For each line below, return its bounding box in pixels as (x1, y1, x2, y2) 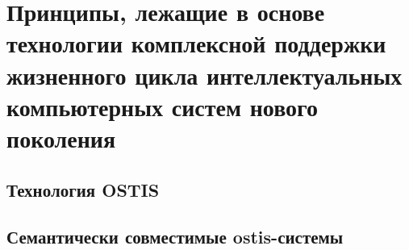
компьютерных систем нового (6, 90, 319, 123)
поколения (6, 121, 116, 154)
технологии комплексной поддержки (6, 27, 386, 60)
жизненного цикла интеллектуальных (6, 58, 403, 91)
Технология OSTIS (6, 177, 160, 202)
